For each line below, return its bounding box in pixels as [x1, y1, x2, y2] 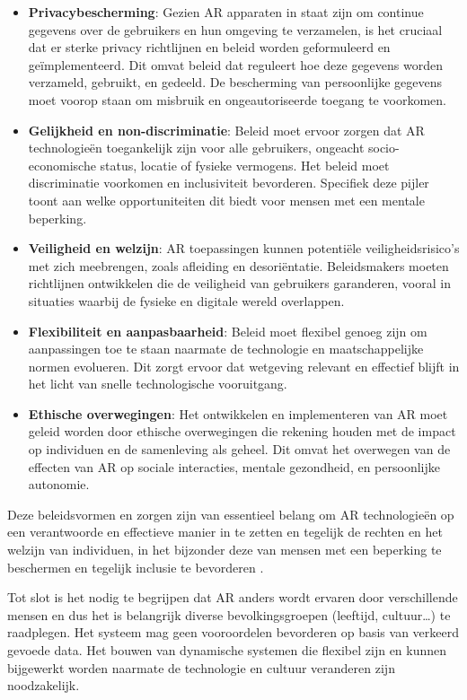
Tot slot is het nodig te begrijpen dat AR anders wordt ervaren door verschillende [7, 588, 458, 607]
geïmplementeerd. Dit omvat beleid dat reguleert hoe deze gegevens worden [28, 55, 443, 74]
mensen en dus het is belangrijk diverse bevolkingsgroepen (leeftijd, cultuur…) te [7, 605, 451, 624]
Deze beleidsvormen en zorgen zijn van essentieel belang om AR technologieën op [7, 504, 454, 523]
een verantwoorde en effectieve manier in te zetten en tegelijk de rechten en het [7, 522, 444, 541]
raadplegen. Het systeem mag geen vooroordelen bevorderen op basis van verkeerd [7, 623, 459, 642]
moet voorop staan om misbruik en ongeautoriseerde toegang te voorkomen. [28, 90, 446, 109]
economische [28, 155, 96, 174]
